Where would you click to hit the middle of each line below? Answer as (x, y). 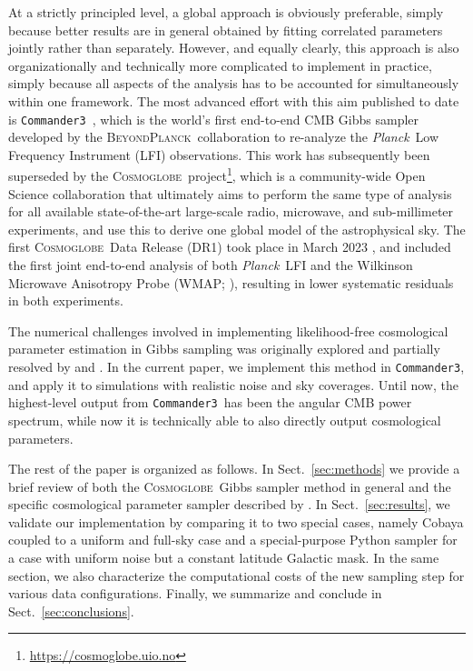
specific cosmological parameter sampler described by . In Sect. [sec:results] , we (229, 504)
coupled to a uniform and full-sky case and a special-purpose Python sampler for (233, 540)
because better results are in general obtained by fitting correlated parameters (226, 30)
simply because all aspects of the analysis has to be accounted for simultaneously (234, 83)
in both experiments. (66, 300)
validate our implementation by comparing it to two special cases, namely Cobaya (236, 521)
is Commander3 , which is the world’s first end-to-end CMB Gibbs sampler (214, 119)
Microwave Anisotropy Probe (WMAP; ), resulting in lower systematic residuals (231, 282)
